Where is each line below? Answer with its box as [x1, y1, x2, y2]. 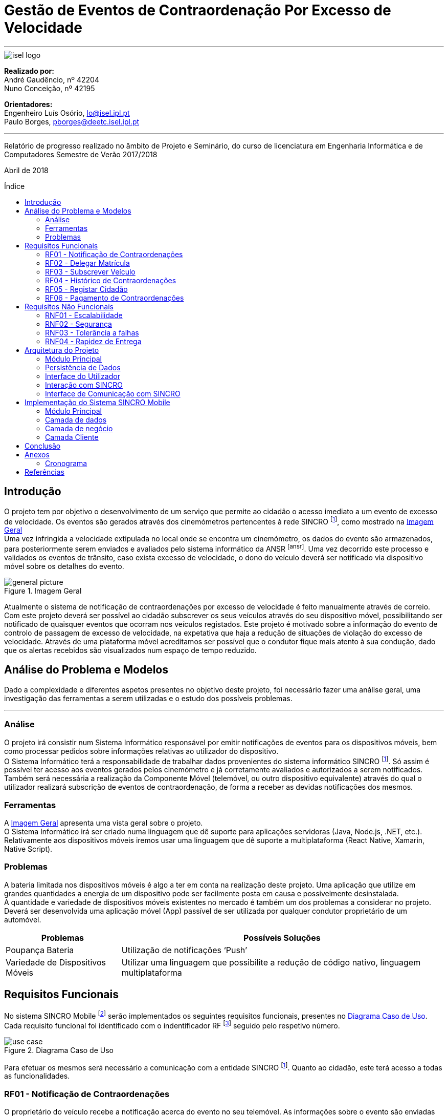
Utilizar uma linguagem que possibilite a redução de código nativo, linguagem [121, 957, 421, 967]
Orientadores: [4, 99, 53, 109]
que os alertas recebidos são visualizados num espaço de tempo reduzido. [4, 645, 257, 655]
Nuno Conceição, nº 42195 [4, 83, 95, 93]
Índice [4, 181, 25, 191]
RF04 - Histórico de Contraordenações [45, 276, 176, 285]
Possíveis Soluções [243, 932, 321, 943]
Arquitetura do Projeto [25, 345, 99, 354]
